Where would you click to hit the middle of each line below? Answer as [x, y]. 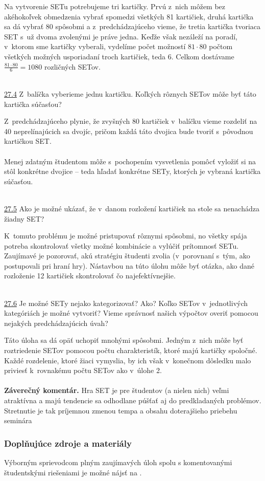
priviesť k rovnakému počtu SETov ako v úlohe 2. [83, 370]
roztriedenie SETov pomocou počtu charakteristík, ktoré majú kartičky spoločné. [131, 350]
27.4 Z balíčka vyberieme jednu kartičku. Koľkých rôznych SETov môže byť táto [130, 93]
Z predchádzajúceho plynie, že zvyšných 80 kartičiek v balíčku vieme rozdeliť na [131, 121]
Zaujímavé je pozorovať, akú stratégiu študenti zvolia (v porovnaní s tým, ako [127, 256]
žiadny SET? [24, 218]
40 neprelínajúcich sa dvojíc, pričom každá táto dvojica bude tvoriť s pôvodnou [129, 131]
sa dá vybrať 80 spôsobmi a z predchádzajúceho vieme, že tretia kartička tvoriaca [132, 26]
